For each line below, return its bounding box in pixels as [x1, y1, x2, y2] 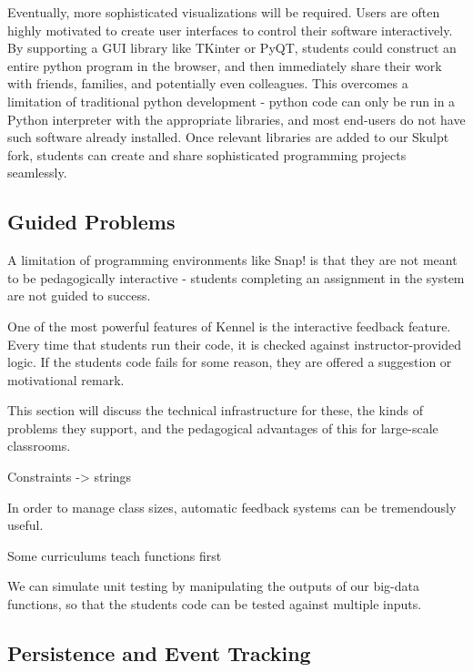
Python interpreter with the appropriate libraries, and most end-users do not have [7, 109, 466, 128]
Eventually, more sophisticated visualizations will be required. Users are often [7, 3, 440, 21]
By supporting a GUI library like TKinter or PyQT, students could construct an [7, 38, 457, 57]
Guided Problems [7, 208, 176, 236]
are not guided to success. [7, 286, 151, 305]
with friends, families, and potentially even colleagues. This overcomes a [7, 74, 408, 93]
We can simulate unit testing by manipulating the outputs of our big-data [7, 576, 419, 596]
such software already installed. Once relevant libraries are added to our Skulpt [7, 127, 449, 147]
